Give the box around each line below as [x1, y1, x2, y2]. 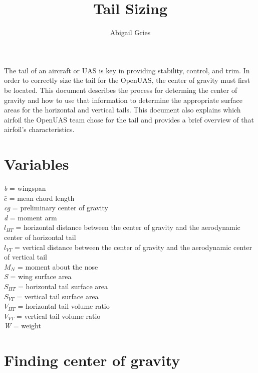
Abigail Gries [110, 27, 151, 38]
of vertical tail [4, 252, 47, 262]
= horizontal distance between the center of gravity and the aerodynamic [16, 222, 240, 232]
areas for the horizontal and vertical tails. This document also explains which [4, 104, 241, 115]
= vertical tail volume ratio [17, 310, 101, 321]
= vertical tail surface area [17, 291, 99, 301]
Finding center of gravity [4, 350, 180, 370]
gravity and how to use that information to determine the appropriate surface [4, 94, 243, 105]
